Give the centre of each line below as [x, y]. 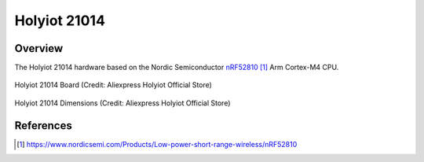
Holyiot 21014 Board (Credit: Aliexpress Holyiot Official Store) [113, 85]
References [43, 125]
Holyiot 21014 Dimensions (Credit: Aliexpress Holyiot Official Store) [122, 103]
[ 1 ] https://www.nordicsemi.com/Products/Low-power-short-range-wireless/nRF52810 [157, 144]
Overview [39, 48]
